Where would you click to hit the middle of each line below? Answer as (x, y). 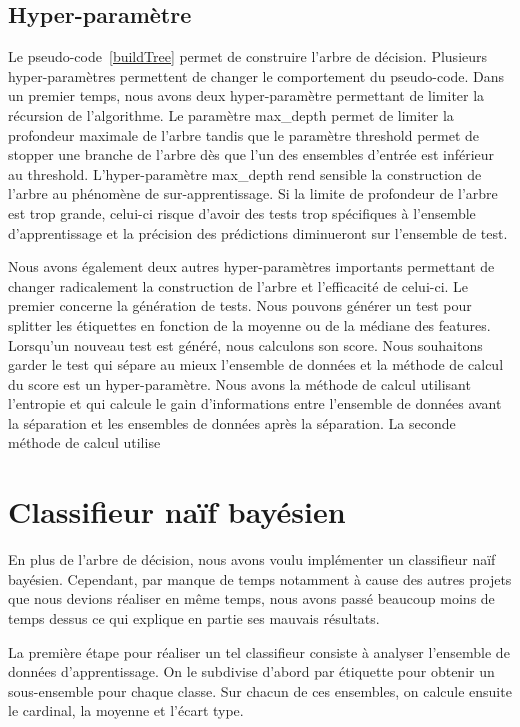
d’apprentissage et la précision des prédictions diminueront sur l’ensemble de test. (258, 232)
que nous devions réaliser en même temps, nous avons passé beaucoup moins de (251, 598)
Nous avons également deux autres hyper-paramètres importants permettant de (251, 266)
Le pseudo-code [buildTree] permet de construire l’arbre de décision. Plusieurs (248, 56)
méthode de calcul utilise (84, 442)
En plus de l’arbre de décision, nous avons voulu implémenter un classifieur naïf (252, 559)
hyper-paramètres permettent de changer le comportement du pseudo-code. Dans (256, 75)
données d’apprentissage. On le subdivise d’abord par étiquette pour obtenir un (251, 671)
